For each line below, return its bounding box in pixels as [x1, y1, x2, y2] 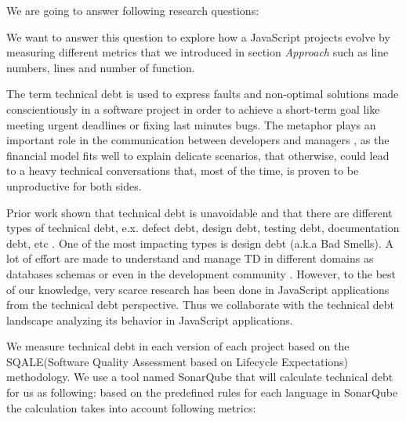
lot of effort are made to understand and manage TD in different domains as [6, 250, 374, 267]
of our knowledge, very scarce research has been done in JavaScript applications [6, 281, 390, 297]
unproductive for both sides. [6, 177, 142, 194]
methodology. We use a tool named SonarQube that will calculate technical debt [6, 368, 393, 385]
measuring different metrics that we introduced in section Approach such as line [6, 44, 389, 60]
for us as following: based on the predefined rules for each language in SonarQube [6, 384, 398, 401]
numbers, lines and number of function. [6, 59, 195, 75]
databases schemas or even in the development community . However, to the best [6, 265, 396, 281]
